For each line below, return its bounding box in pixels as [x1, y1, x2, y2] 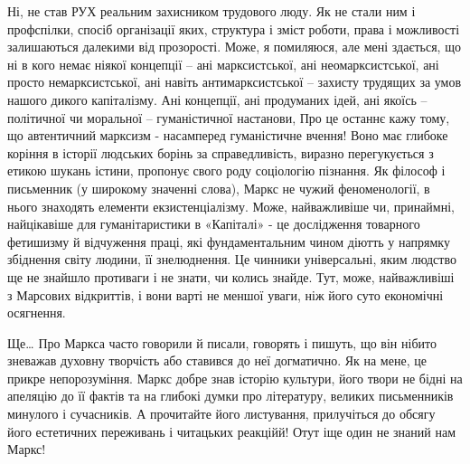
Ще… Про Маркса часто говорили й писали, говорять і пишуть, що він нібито [7, 333, 437, 352]
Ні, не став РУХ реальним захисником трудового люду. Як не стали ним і [7, 2, 416, 20]
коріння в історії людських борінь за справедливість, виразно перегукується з [7, 143, 434, 162]
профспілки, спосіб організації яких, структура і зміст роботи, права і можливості [7, 19, 460, 38]
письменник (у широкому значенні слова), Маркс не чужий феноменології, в [7, 178, 430, 197]
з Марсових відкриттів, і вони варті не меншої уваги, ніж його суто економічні [7, 285, 444, 304]
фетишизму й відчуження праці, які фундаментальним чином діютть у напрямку [7, 232, 450, 251]
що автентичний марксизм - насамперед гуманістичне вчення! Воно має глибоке [7, 126, 448, 145]
